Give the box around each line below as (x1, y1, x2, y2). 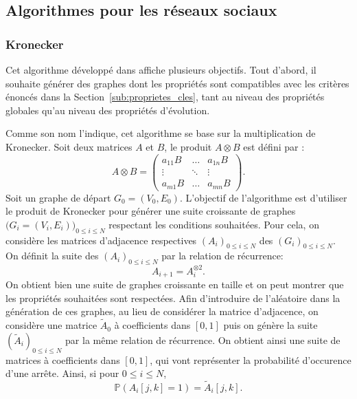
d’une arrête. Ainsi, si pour (5, 366, 119, 380)
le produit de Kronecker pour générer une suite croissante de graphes (5, 204, 296, 218)
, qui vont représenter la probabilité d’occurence (150, 352, 352, 367)
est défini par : (243, 139, 305, 153)
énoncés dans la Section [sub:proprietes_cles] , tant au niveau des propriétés (5, 89, 325, 104)
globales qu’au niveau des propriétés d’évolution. (5, 103, 210, 117)
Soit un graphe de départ (5, 190, 111, 204)
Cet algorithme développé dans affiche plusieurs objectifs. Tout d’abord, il (5, 63, 316, 76)
